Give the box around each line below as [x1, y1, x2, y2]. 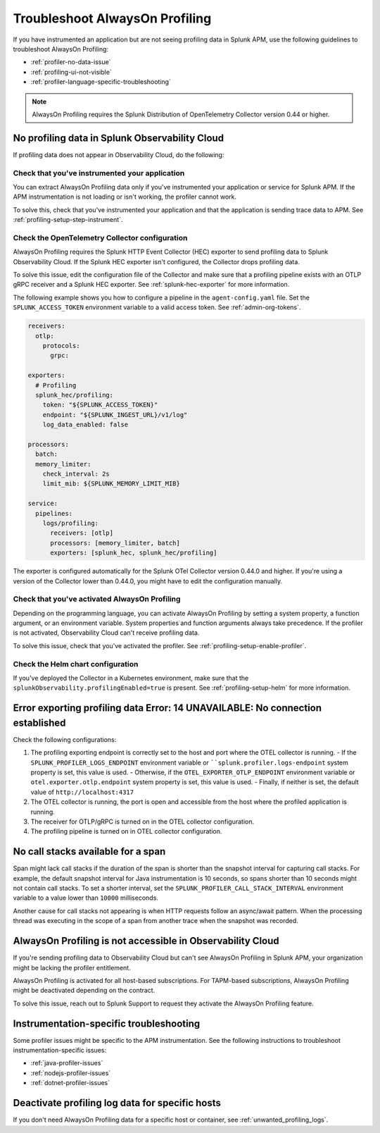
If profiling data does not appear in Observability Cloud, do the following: [13, 150, 224, 159]
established [13, 717, 66, 729]
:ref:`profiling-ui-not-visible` [30, 68, 112, 76]
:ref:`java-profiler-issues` [30, 1059, 103, 1067]
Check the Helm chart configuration [13, 659, 139, 669]
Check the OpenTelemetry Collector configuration [13, 233, 188, 242]
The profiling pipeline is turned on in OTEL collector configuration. [30, 827, 222, 836]
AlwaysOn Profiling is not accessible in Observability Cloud [13, 935, 279, 947]
